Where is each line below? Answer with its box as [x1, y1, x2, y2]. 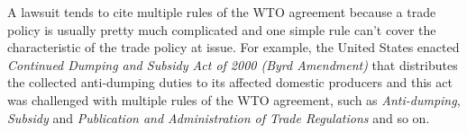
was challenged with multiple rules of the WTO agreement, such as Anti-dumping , [7, 90, 461, 109]
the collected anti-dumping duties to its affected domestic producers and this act [7, 73, 453, 92]
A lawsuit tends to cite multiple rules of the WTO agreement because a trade [7, 3, 436, 21]
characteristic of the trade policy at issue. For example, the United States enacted [7, 38, 460, 57]
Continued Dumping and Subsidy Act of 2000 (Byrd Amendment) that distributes [7, 55, 458, 74]
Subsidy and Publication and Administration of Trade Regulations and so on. [7, 108, 430, 127]
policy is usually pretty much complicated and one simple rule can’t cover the [7, 20, 436, 39]
